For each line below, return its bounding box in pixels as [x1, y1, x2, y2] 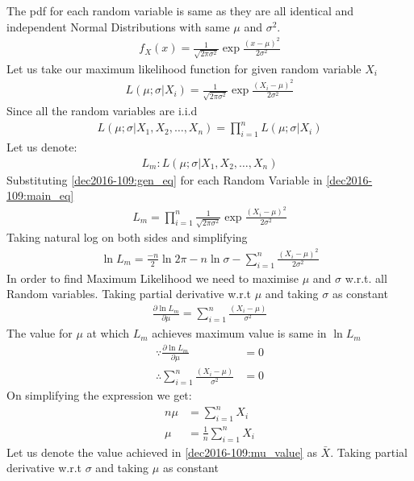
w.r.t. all [345, 269, 387, 286]
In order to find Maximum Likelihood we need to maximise [6, 269, 299, 286]
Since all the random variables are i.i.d [6, 102, 198, 118]
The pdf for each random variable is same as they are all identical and [6, 2, 354, 19]
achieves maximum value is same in [152, 325, 327, 342]
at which [86, 325, 129, 342]
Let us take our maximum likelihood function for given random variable [6, 60, 362, 77]
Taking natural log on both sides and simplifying [6, 229, 248, 246]
